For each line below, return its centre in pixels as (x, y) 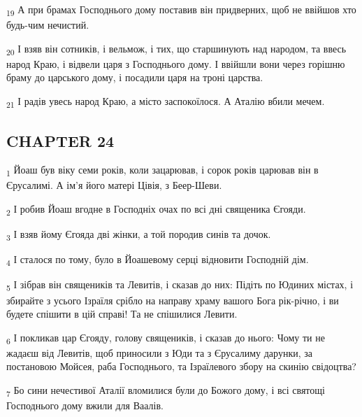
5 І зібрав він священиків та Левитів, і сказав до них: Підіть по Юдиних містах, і (180, 285)
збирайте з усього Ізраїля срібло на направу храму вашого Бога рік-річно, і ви (173, 300)
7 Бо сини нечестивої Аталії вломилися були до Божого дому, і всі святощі (166, 391)
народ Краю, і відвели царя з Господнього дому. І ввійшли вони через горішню (176, 63)
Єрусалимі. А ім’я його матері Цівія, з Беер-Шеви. (114, 185)
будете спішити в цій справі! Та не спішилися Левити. (122, 314)
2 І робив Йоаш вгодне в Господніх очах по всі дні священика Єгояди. (156, 210)
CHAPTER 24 (60, 140)
